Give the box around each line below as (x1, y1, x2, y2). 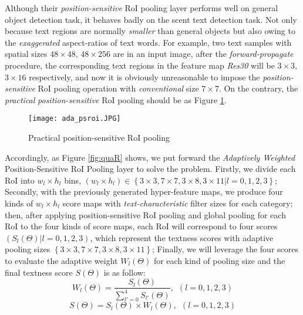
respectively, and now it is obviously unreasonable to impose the (29, 70, 260, 83)
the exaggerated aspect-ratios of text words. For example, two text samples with (5, 36, 292, 48)
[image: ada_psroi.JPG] (28, 114, 121, 123)
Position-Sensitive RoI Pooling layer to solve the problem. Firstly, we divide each (5, 162, 296, 175)
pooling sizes (5, 243, 51, 255)
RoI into (5, 174, 35, 186)
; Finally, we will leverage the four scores (152, 243, 298, 255)
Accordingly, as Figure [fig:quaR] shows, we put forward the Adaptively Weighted (5, 151, 295, 163)
